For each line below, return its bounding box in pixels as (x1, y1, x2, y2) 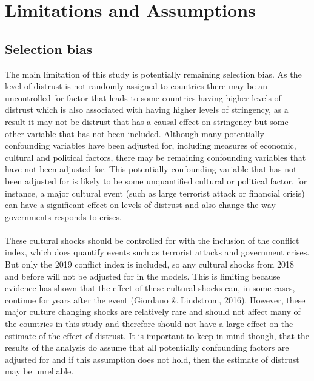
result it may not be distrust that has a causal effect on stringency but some (5, 115, 289, 127)
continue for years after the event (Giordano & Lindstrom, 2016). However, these (5, 293, 306, 306)
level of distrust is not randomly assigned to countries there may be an (5, 79, 268, 92)
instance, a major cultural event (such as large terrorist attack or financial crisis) (5, 186, 305, 199)
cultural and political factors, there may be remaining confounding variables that (5, 150, 306, 163)
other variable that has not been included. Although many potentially (5, 127, 264, 140)
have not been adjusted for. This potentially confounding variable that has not (5, 163, 297, 175)
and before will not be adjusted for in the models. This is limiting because (5, 269, 281, 282)
